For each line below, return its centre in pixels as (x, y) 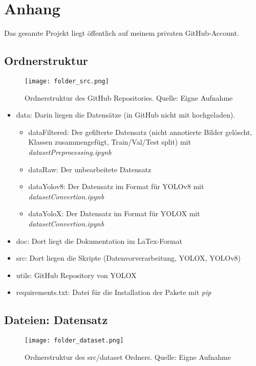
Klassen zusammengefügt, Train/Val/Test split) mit (110, 142)
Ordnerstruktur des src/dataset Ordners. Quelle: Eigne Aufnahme (128, 357)
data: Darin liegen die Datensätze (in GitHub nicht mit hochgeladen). (126, 115)
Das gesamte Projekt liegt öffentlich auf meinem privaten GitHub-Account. (122, 33)
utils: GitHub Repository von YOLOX (76, 275)
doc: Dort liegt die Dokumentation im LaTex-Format (99, 241)
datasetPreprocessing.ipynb (70, 152)
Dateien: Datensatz (56, 320)
